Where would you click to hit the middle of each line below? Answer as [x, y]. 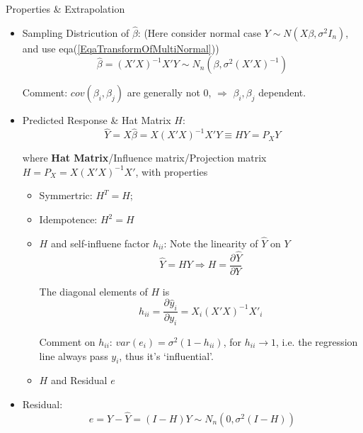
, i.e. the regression [317, 341]
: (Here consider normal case [199, 32]
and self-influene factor [100, 243]
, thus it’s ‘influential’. [166, 355]
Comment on [67, 341]
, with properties [172, 171]
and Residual [79, 380]
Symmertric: [66, 195]
